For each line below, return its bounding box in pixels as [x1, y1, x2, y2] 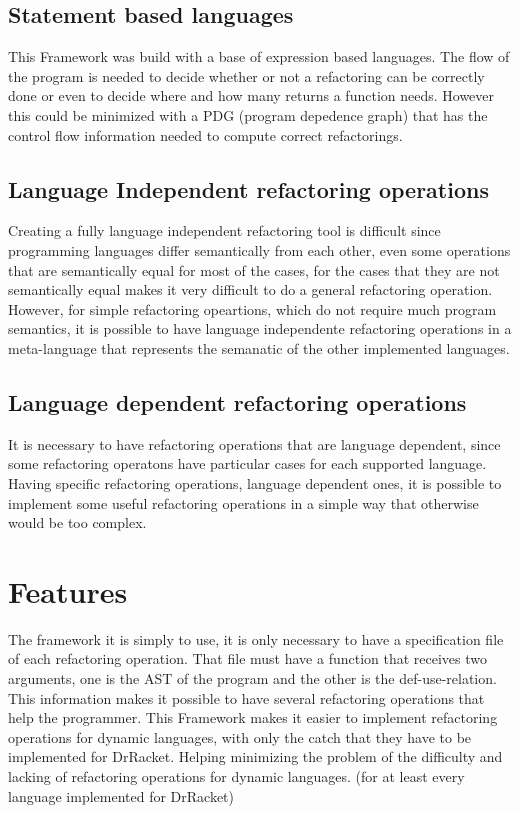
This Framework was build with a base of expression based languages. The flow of [8, 46, 510, 67]
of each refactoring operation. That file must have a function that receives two [8, 648, 488, 669]
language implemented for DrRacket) [8, 785, 235, 806]
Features [8, 570, 128, 611]
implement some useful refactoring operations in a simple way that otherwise [8, 492, 479, 513]
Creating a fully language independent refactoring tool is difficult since [8, 220, 441, 241]
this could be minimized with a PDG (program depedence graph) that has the [8, 104, 488, 125]
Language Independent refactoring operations [8, 173, 489, 204]
